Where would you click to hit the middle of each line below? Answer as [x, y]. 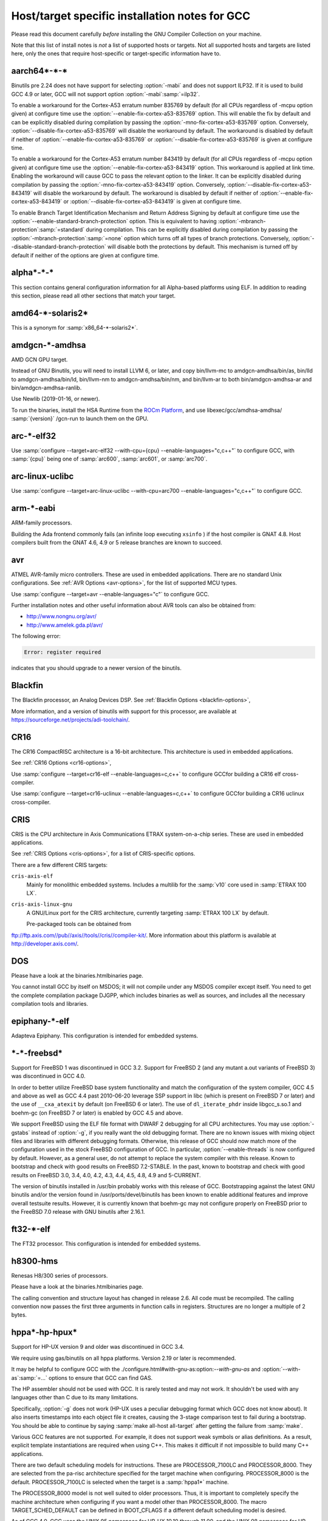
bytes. [19, 1315]
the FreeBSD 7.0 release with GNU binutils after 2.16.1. [78, 1212]
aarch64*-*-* [39, 71]
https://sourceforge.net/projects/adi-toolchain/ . [70, 719]
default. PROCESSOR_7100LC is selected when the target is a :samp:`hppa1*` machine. [120, 1482]
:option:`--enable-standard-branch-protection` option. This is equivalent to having [114, 221]
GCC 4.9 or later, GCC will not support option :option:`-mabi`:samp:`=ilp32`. [106, 94]
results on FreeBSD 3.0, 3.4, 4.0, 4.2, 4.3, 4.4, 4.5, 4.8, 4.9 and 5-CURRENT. [106, 1175]
